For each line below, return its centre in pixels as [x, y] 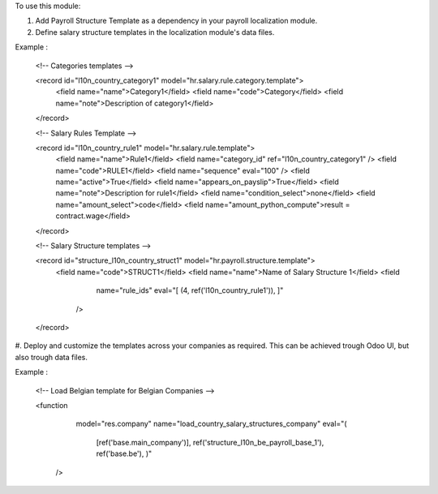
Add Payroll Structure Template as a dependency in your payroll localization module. [176, 21]
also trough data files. [52, 357]
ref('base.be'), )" [124, 453]
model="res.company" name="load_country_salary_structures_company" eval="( [211, 424]
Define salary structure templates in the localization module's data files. [155, 32]
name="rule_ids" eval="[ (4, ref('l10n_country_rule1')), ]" [190, 290]
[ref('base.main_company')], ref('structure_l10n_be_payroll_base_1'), [210, 442]
